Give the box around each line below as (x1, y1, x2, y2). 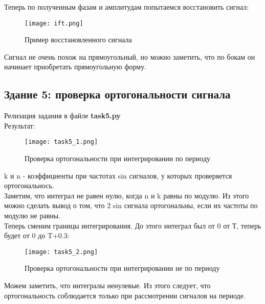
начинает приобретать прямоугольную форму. (4, 61, 147, 72)
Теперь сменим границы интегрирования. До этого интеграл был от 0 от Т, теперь (4, 220, 261, 231)
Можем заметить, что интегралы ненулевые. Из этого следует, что (4, 280, 211, 291)
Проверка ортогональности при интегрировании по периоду (25, 153, 211, 164)
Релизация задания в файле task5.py (4, 110, 121, 121)
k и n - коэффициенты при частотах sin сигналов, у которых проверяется (4, 170, 232, 181)
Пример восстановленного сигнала (25, 34, 132, 45)
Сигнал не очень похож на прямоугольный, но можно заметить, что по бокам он (4, 51, 255, 62)
